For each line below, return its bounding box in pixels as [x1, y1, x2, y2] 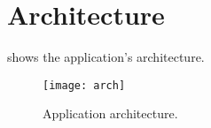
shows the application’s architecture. [7, 48, 205, 66]
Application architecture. [43, 104, 178, 123]
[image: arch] [43, 79, 126, 92]
